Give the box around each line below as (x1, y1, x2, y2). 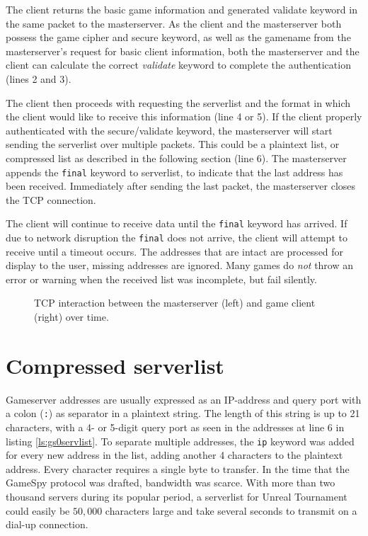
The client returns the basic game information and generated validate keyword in (6, 2, 357, 16)
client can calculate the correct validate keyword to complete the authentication (6, 57, 351, 72)
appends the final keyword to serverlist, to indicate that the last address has (6, 164, 343, 179)
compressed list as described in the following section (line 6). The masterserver (6, 150, 347, 165)
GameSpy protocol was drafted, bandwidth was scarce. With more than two (6, 475, 335, 490)
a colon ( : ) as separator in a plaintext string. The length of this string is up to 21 (6, 406, 360, 421)
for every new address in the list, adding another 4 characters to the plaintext (6, 447, 343, 462)
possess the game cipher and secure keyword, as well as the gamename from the (6, 30, 351, 45)
